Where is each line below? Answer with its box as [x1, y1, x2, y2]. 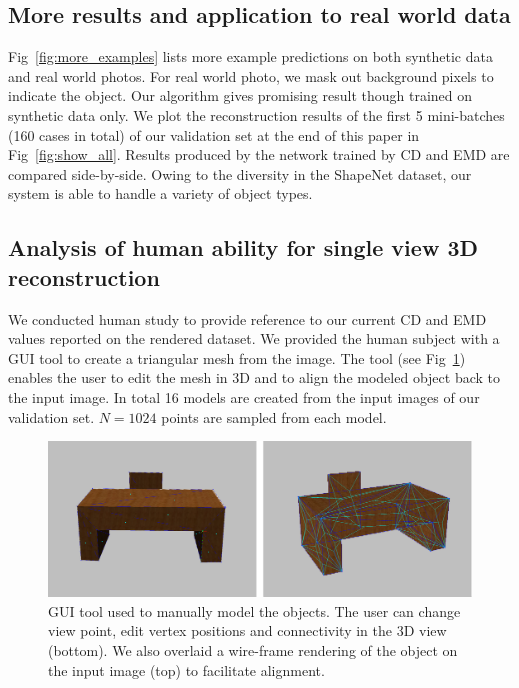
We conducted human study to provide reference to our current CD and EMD [8, 308, 487, 329]
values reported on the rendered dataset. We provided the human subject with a [8, 328, 500, 349]
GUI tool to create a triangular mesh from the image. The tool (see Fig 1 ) [8, 347, 466, 368]
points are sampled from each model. [161, 406, 387, 427]
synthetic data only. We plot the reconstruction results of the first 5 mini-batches [8, 104, 505, 125]
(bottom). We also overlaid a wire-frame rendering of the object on [48, 639, 458, 660]
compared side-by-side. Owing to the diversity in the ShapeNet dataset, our [8, 163, 472, 184]
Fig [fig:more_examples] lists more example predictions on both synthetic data [8, 46, 493, 67]
